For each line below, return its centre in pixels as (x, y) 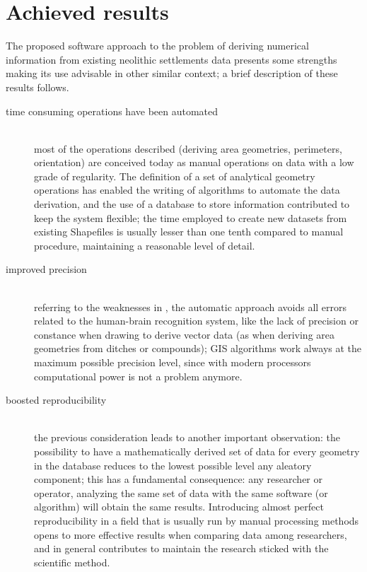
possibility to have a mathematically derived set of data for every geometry (197, 451)
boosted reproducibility (56, 400)
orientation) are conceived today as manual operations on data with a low (194, 162)
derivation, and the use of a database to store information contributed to (192, 204)
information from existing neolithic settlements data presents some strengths (171, 59)
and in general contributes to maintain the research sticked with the (181, 548)
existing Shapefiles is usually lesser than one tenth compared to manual (189, 232)
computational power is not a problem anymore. (138, 376)
